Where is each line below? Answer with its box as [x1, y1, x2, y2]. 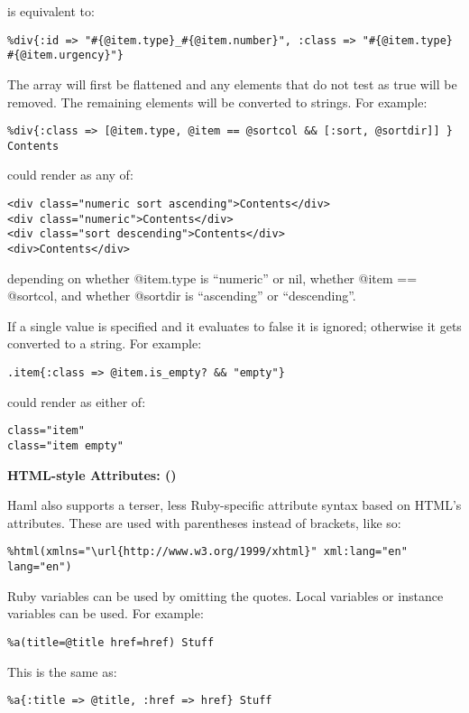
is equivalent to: [7, 2, 95, 20]
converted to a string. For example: [7, 334, 202, 353]
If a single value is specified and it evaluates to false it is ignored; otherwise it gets [7, 316, 462, 335]
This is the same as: [7, 662, 117, 681]
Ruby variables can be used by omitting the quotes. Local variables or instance [7, 586, 444, 605]
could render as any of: [7, 165, 133, 184]
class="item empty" [7, 439, 124, 452]
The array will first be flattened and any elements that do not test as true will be [7, 74, 457, 93]
